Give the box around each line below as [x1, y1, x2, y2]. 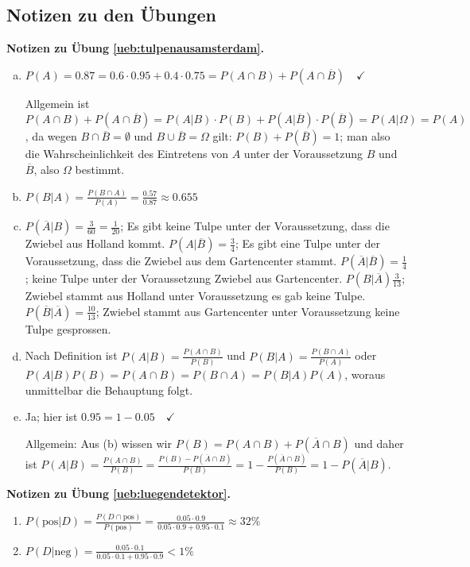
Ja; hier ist [25, 408, 78, 425]
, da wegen [25, 128, 77, 145]
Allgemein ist [25, 94, 90, 111]
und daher [354, 434, 404, 451]
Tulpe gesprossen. [25, 320, 111, 337]
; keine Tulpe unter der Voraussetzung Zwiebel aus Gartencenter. [25, 270, 343, 287]
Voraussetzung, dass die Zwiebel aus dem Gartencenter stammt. [25, 253, 337, 269]
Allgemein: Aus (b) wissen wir [25, 434, 172, 451]
